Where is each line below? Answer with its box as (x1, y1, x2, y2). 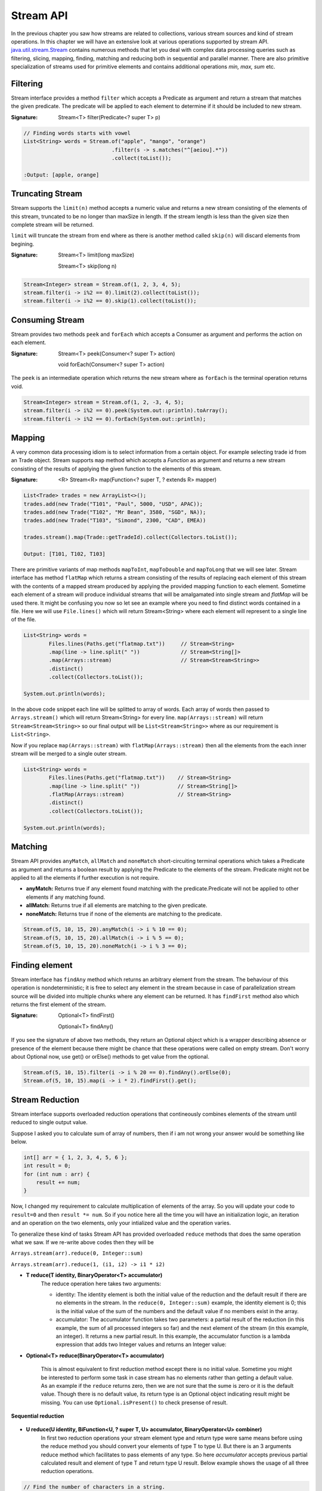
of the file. (11, 616, 36, 623)
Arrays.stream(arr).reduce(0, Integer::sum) (11, 1250, 144, 1257)
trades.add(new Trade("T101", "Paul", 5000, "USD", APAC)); (23, 500, 203, 507)
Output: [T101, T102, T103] (23, 550, 106, 557)
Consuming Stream (11, 315, 85, 325)
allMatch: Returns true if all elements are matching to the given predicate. (26, 902, 208, 909)
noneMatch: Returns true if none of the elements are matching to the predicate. (26, 910, 222, 917)
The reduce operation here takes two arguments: (41, 1280, 161, 1287)
